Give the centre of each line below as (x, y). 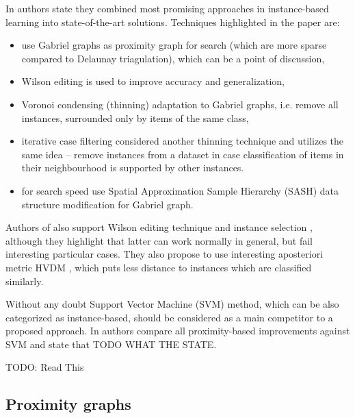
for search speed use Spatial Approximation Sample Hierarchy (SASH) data (180, 190)
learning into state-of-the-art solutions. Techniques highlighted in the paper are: (173, 22)
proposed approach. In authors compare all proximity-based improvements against (178, 331)
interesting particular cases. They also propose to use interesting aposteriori (165, 254)
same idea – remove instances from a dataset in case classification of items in (183, 154)
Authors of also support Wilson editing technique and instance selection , (159, 227)
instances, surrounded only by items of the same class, (135, 118)
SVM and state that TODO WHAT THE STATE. (111, 344)
